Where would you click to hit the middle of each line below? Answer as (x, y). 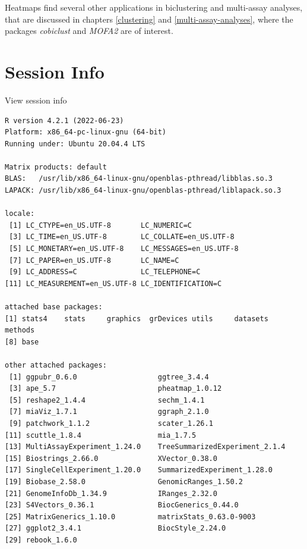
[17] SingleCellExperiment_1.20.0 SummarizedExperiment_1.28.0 (139, 470)
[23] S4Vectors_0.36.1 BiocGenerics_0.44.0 (122, 505)
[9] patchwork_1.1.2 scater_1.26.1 (111, 423)
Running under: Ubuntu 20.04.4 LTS (75, 144)
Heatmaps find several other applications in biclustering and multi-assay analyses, (154, 7)
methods (20, 330)
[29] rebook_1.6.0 (41, 540)
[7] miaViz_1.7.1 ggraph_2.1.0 (109, 412)
